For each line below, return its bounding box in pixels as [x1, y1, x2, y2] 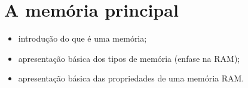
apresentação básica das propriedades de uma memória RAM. [18, 72, 244, 84]
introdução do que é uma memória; [18, 32, 147, 45]
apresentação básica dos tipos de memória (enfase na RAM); [18, 52, 240, 64]
